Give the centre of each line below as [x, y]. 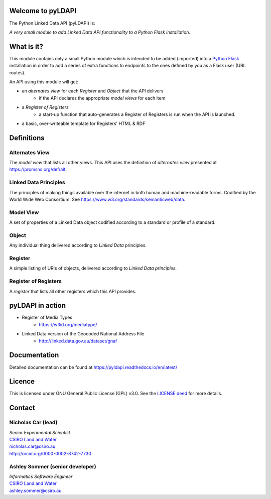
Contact [22, 408]
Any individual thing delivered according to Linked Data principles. [78, 245]
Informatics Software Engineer [41, 476]
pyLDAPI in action [38, 305]
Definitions [27, 138]
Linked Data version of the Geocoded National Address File [83, 334]
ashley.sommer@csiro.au [35, 490]
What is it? [26, 46]
